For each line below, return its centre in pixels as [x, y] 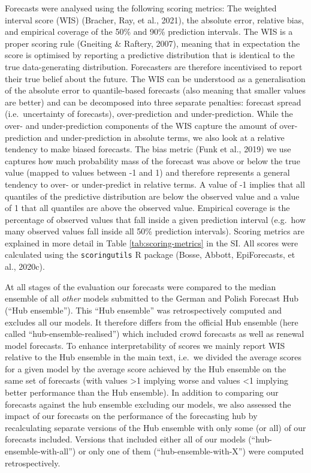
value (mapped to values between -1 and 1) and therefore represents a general [147, 172]
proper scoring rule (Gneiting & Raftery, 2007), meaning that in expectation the [153, 43]
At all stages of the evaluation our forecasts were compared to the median [141, 286]
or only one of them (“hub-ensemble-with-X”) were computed [191, 451]
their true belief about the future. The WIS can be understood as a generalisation [155, 78]
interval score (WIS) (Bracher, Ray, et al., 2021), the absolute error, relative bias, [155, 19]
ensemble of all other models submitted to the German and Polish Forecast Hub [152, 298]
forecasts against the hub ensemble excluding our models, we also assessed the [148, 404]
